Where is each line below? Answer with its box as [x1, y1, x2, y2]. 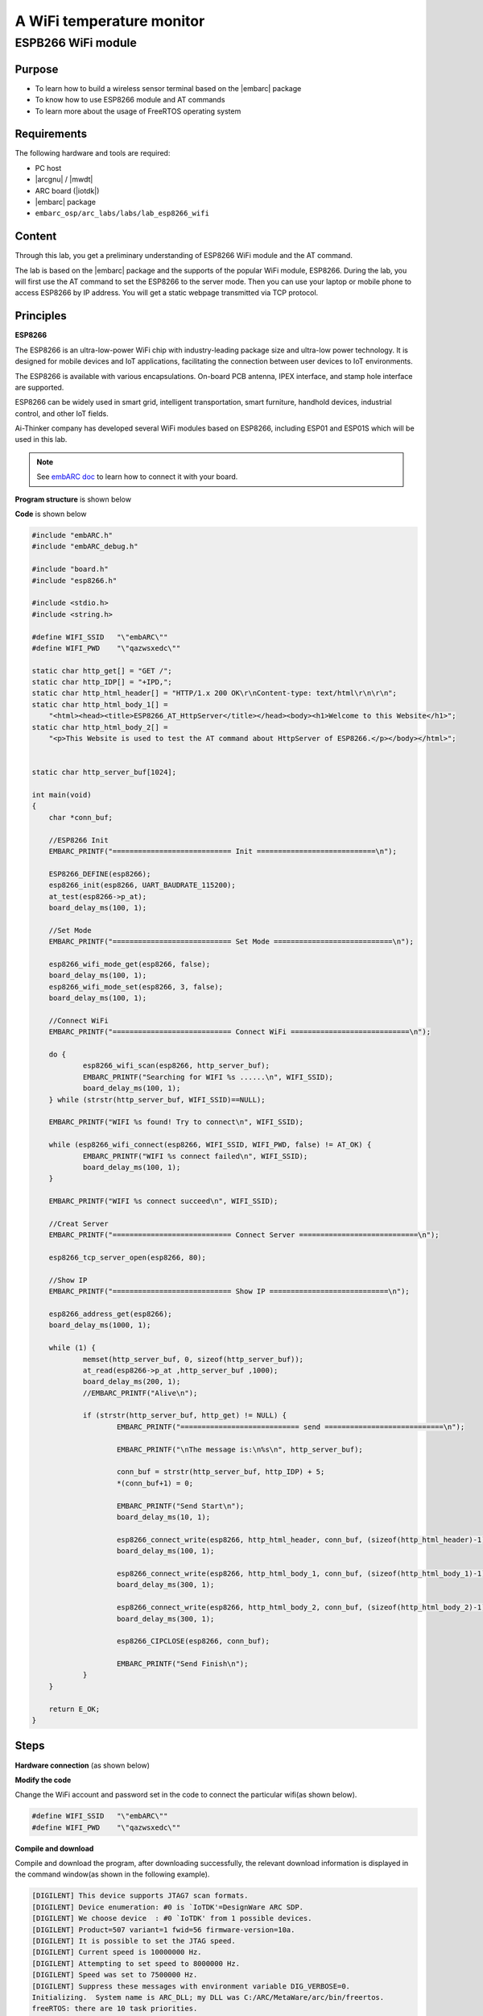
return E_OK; [48, 1704, 101, 1714]
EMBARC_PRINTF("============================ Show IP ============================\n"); [48, 1287, 410, 1296]
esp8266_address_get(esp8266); [48, 1309, 172, 1318]
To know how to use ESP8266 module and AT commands [35, 95, 225, 105]
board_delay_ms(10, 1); [117, 1513, 211, 1522]
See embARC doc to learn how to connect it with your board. [36, 472, 238, 481]
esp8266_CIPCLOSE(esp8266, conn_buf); [117, 1637, 270, 1646]
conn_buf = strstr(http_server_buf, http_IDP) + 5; [117, 1468, 325, 1477]
